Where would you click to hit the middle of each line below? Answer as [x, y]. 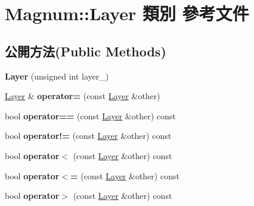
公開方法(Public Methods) [86, 51]
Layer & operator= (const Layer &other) [83, 96]
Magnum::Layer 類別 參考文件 [127, 13]
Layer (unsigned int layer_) [57, 76]
